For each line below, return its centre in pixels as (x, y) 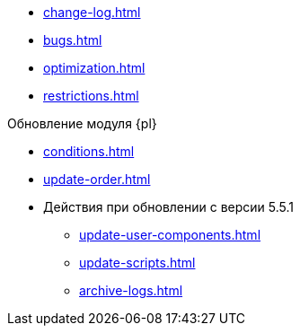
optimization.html (94, 68)
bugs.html (73, 40)
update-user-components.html (170, 235)
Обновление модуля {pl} (82, 123)
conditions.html (89, 151)
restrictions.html (91, 96)
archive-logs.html (131, 290)
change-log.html (92, 12)
